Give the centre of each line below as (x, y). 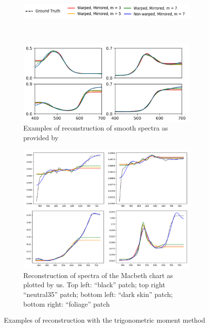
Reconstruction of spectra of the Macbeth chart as (98, 275)
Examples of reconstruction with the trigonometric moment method (105, 320)
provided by (41, 138)
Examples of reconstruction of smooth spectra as (96, 128)
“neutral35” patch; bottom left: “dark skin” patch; (98, 294)
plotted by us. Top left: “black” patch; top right (94, 285)
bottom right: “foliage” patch (67, 303)
